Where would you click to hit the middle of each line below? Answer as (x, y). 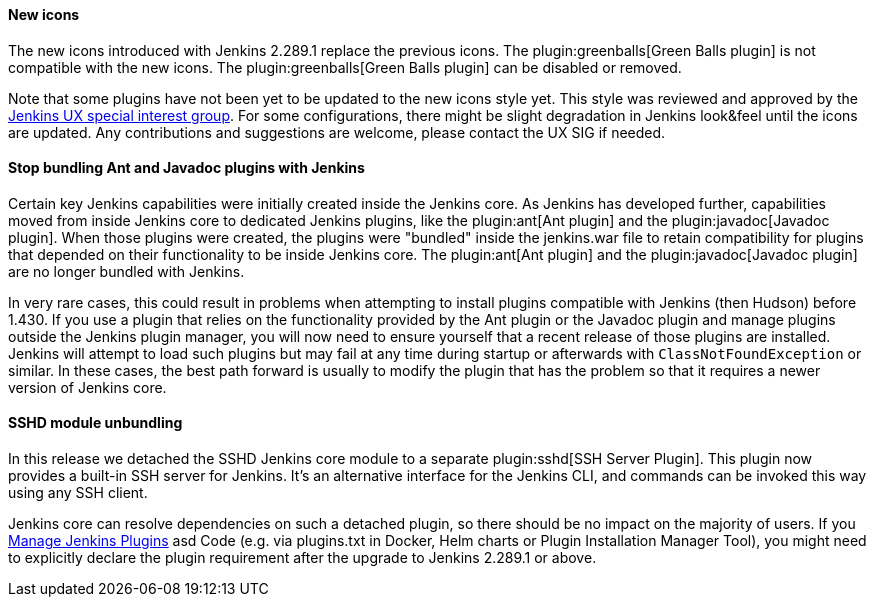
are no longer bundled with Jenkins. (126, 271)
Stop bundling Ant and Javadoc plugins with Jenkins (186, 168)
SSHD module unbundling (95, 423)
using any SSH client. (78, 493)
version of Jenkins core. (87, 387)
